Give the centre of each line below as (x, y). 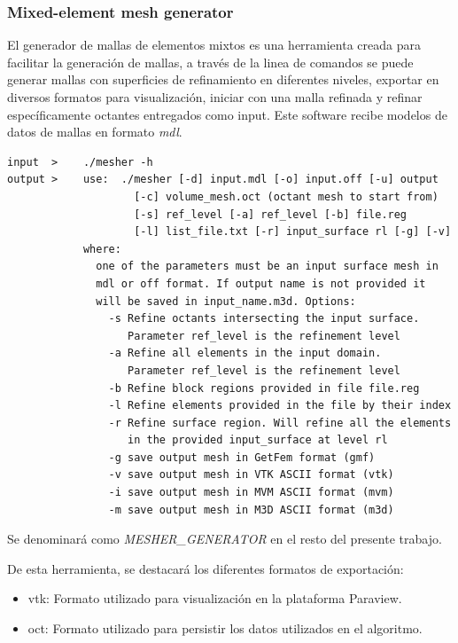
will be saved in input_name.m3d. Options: (226, 301)
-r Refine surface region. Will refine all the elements (280, 423)
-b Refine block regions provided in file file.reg (264, 388)
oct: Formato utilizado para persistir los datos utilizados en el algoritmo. (225, 628)
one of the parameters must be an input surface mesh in (267, 267)
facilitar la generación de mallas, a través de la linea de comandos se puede (210, 62)
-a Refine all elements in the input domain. (245, 353)
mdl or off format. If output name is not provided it (261, 283)
